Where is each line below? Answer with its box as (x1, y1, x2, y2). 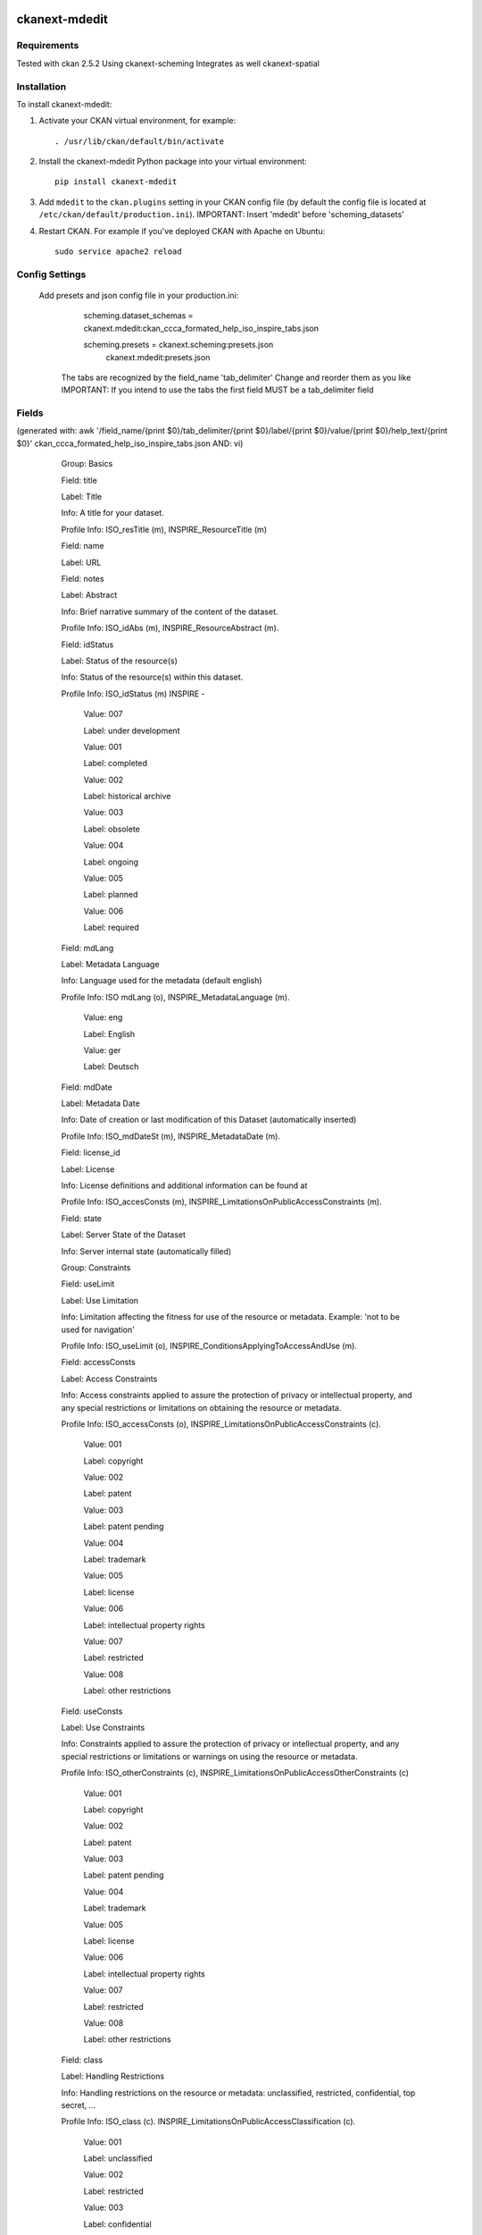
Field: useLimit (61, 1278, 115, 1289)
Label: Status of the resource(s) (61, 655, 179, 666)
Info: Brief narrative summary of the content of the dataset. (61, 606, 278, 617)
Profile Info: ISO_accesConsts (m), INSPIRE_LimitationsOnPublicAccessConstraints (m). (61, 1196, 383, 1207)
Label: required (83, 922, 140, 933)
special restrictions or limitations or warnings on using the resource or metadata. (61, 1750, 358, 1761)
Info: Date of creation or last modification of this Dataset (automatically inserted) (61, 1114, 357, 1126)
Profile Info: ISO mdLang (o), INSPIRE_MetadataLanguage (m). (61, 991, 290, 1002)
